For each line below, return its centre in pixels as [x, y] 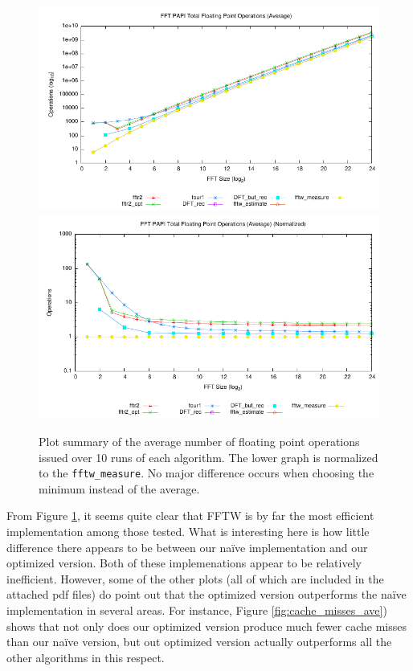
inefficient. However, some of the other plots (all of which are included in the [195, 578]
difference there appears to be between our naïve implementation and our [187, 547]
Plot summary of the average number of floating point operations [199, 441]
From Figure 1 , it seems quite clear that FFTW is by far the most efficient [190, 516]
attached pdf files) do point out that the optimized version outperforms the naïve [206, 594]
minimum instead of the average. [119, 488]
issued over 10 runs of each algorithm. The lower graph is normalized [209, 457]
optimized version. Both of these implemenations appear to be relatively [184, 563]
